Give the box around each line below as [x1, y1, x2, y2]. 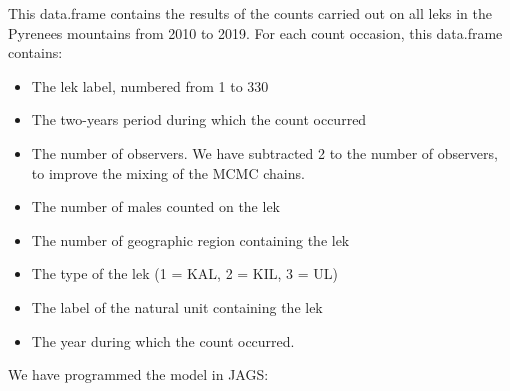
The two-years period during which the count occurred [31, 109, 367, 130]
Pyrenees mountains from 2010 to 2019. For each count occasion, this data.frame [8, 22, 503, 43]
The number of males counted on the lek [31, 196, 281, 217]
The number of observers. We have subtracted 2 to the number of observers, [31, 142, 498, 163]
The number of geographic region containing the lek [31, 229, 350, 250]
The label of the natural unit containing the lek [31, 296, 323, 317]
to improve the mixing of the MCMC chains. [31, 162, 305, 183]
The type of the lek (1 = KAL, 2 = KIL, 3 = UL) [31, 263, 339, 284]
